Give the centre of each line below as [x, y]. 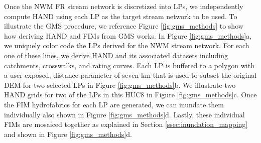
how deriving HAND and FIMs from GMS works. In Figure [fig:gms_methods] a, [128, 35]
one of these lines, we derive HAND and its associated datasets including [116, 55]
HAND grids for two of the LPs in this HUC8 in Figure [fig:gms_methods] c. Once [130, 95]
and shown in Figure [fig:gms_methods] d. [68, 134]
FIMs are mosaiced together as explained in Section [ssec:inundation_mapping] [126, 124]
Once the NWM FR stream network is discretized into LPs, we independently [124, 6]
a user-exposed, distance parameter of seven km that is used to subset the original [130, 75]
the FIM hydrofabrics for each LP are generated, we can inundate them [114, 104]
